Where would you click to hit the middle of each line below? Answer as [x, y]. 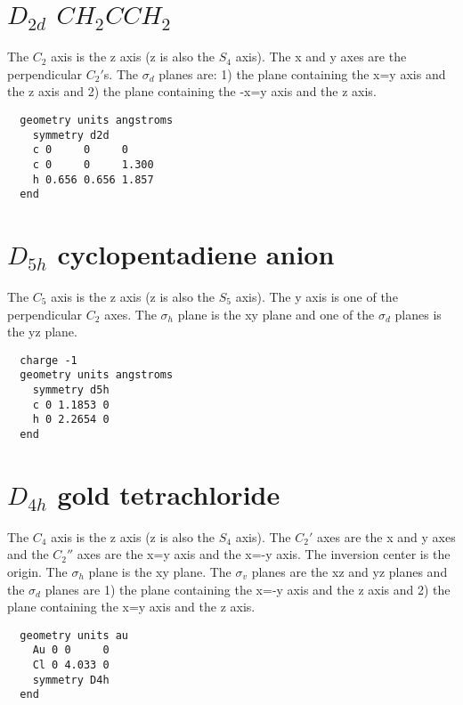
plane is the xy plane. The [160, 571]
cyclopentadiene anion [196, 254]
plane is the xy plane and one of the [276, 314]
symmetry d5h [71, 390]
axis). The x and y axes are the [321, 57]
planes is [418, 314]
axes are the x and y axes [386, 536]
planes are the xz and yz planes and [349, 571]
